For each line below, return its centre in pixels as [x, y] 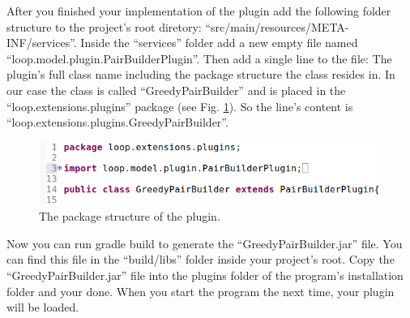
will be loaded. [43, 307]
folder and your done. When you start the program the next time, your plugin [201, 291]
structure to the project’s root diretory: [104, 26]
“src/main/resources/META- [277, 26]
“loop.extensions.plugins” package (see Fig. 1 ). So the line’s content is [180, 106]
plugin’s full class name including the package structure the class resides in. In [201, 74]
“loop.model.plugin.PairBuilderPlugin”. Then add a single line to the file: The [199, 58]
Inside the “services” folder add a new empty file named [219, 43]
